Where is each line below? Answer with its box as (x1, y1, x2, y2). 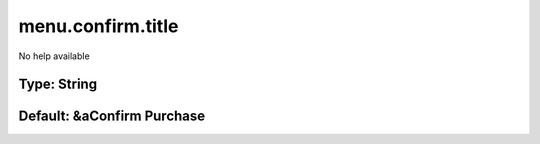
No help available (18, 50, 90, 62)
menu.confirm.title (18, 15, 179, 37)
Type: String (18, 76, 98, 93)
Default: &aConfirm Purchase (18, 108, 206, 125)
